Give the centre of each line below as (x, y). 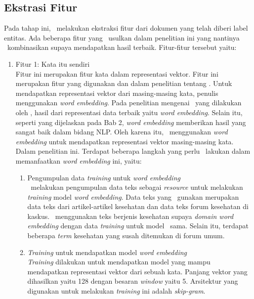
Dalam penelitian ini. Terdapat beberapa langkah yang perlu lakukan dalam (133, 151)
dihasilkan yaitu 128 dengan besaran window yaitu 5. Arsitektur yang (133, 281)
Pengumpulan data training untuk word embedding (104, 177)
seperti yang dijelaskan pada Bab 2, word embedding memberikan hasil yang (131, 122)
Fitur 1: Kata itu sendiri (53, 64)
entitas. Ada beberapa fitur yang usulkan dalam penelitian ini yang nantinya (122, 37)
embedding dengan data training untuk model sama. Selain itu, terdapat (138, 226)
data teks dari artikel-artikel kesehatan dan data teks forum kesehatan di (138, 206)
